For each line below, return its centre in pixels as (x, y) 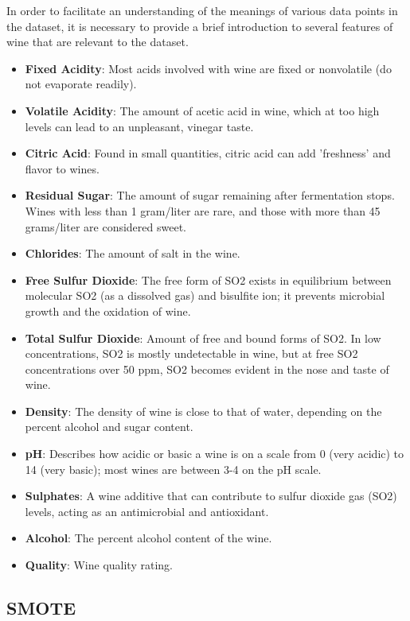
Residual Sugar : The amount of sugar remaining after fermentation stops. (210, 195)
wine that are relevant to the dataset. (98, 42)
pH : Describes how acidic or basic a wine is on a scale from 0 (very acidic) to (215, 454)
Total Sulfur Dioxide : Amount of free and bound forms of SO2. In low (203, 338)
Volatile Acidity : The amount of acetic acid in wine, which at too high (202, 110)
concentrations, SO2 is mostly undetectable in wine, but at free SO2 (191, 353)
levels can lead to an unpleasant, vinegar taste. (139, 126)
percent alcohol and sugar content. (109, 427)
